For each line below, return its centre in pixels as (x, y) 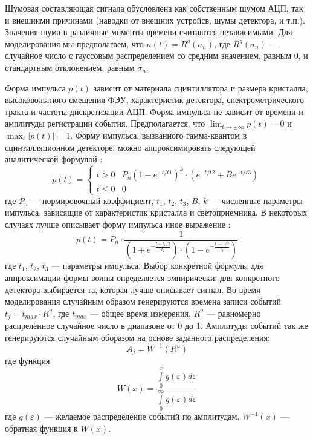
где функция (27, 361)
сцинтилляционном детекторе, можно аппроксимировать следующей (130, 147)
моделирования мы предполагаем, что (74, 43)
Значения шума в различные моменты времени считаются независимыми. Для (149, 32)
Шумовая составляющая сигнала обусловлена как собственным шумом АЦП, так (154, 8)
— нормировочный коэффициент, (92, 200)
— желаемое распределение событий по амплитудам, (142, 416)
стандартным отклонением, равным (70, 67)
